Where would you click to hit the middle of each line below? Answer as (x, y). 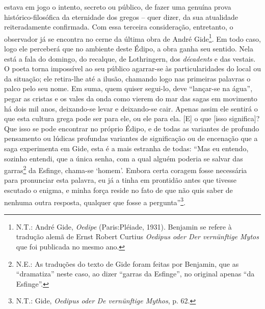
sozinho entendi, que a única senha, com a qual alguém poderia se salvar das (124, 158)
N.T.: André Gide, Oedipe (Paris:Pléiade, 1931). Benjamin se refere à (124, 226)
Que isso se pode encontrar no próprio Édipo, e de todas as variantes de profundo (132, 128)
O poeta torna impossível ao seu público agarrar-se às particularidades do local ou (132, 68)
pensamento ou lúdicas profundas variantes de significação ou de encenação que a (131, 138)
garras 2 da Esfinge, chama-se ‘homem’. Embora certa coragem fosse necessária (126, 169)
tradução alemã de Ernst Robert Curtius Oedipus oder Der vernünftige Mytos (137, 236)
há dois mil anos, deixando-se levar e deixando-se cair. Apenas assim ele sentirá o (131, 108)
